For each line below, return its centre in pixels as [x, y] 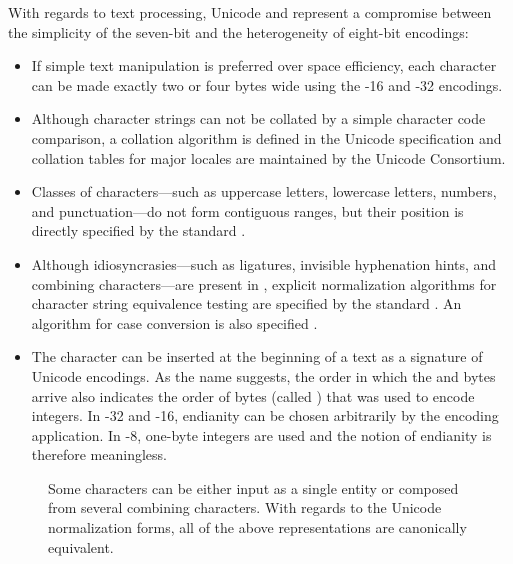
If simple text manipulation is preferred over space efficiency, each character [264, 65]
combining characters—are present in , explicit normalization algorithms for [264, 283]
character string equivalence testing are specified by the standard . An [246, 303]
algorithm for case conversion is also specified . [174, 322]
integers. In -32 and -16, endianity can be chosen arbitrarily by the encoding [265, 415]
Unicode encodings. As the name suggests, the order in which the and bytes [263, 375]
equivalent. [81, 546]
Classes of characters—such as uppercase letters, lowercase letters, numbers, [264, 191]
